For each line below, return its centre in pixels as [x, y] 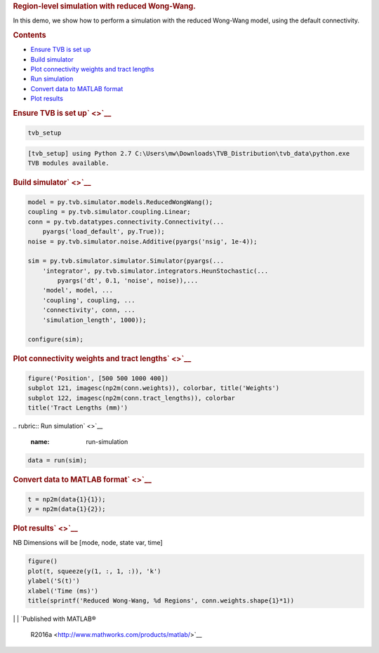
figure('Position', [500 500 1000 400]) [98, 378]
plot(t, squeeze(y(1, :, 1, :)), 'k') [94, 571]
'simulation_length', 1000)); [94, 320]
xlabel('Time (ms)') [63, 591]
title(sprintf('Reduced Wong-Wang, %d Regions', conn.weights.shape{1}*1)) [161, 601]
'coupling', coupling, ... [89, 300]
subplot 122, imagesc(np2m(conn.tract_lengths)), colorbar [131, 398]
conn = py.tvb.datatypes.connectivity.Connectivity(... [126, 222]
